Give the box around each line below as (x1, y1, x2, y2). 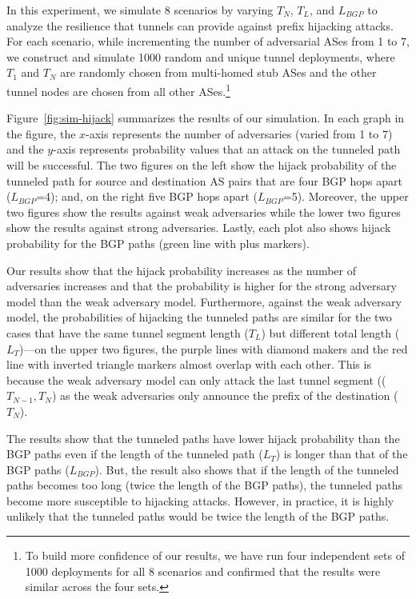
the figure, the (6, 125, 76, 142)
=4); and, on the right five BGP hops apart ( (36, 188, 258, 205)
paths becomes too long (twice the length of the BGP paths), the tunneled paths (6, 477, 403, 493)
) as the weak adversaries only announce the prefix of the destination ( (51, 387, 398, 404)
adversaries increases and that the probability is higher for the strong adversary (6, 278, 397, 294)
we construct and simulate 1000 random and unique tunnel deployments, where (6, 48, 395, 65)
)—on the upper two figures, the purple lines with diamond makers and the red (19, 340, 408, 357)
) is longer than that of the (275, 445, 408, 462)
